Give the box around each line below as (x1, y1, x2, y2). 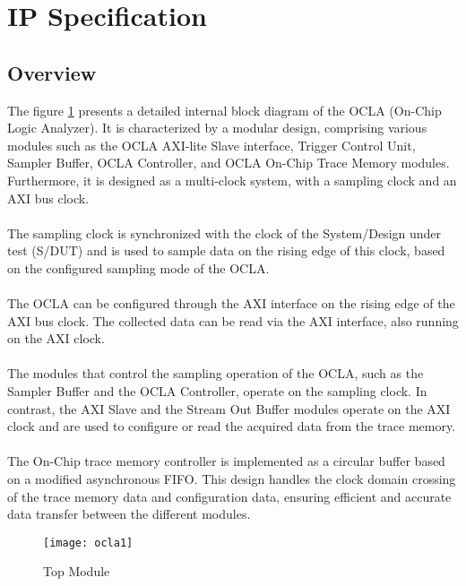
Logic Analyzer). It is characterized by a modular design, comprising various (7, 118, 427, 137)
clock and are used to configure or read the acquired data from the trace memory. (7, 417, 456, 435)
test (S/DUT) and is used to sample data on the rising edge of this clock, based (7, 241, 445, 260)
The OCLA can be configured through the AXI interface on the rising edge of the (7, 294, 455, 313)
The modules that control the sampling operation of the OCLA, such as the (7, 364, 424, 383)
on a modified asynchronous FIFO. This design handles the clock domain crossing (7, 470, 456, 488)
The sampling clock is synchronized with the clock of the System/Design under (7, 223, 442, 242)
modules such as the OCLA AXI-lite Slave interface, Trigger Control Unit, (7, 135, 416, 154)
